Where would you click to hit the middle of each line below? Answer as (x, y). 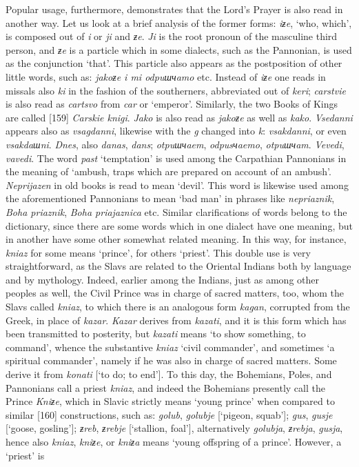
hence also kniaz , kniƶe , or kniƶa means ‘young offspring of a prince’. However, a (174, 441)
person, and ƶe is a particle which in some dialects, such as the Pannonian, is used (179, 49)
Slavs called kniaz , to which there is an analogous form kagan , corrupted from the (178, 307)
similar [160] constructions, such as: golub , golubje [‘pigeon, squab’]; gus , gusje (169, 414)
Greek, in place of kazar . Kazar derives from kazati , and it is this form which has (176, 320)
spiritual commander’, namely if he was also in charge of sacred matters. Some (171, 360)
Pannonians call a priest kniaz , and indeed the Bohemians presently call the (165, 387)
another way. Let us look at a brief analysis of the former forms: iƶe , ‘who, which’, (179, 22)
